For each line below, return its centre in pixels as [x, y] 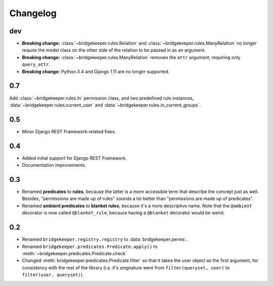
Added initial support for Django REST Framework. [75, 158]
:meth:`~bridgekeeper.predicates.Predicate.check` [75, 253]
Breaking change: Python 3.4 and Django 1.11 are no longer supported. [96, 71]
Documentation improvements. [54, 165]
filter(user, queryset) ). [53, 275]
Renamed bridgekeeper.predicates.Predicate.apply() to [90, 246]
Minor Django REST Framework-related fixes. [69, 131]
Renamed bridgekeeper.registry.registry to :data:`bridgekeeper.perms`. [105, 240]
